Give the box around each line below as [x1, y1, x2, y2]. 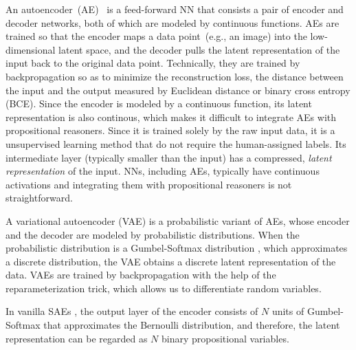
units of [271, 304, 304, 318]
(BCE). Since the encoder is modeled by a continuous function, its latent [5, 96, 312, 111]
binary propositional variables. [161, 331, 289, 345]
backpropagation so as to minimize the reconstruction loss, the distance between [5, 69, 344, 83]
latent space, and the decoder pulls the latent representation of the [58, 42, 340, 56]
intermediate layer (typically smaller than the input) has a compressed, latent [5, 150, 332, 164]
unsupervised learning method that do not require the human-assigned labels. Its [5, 136, 346, 151]
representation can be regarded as [5, 331, 148, 345]
